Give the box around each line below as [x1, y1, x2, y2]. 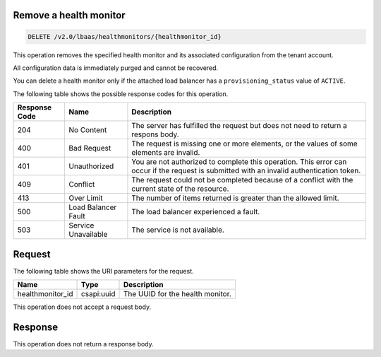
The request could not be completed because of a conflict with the [131, 175, 353, 185]
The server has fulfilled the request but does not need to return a [131, 121, 347, 131]
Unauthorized [68, 161, 114, 171]
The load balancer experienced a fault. [131, 207, 260, 217]
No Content [68, 125, 107, 135]
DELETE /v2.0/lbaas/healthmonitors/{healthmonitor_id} [28, 33, 222, 40]
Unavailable [68, 230, 108, 240]
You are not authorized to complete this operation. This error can [131, 157, 347, 167]
